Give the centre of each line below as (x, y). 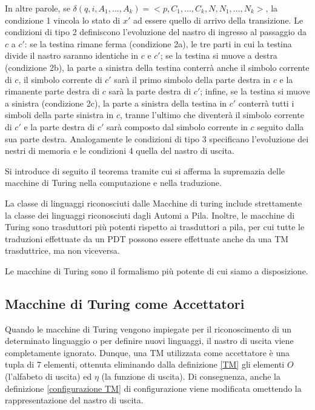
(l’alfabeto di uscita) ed (48, 376)
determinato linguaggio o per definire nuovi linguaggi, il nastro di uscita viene (149, 341)
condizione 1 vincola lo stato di (63, 20)
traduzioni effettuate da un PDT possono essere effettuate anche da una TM (147, 238)
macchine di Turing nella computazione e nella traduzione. (113, 183)
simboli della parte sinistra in (59, 115)
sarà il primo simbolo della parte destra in (192, 79)
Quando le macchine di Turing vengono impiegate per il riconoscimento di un (148, 329)
